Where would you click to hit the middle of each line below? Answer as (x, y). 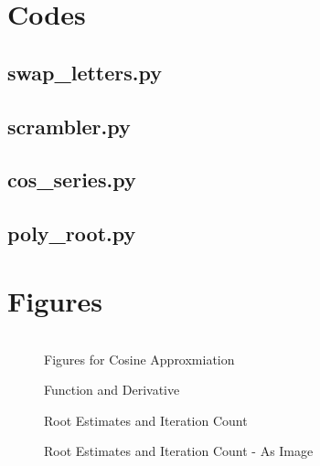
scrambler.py (69, 126)
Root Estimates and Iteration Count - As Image (179, 451)
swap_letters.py (85, 72)
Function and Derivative (112, 390)
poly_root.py (72, 233)
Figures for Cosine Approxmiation (139, 359)
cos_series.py (72, 180)
